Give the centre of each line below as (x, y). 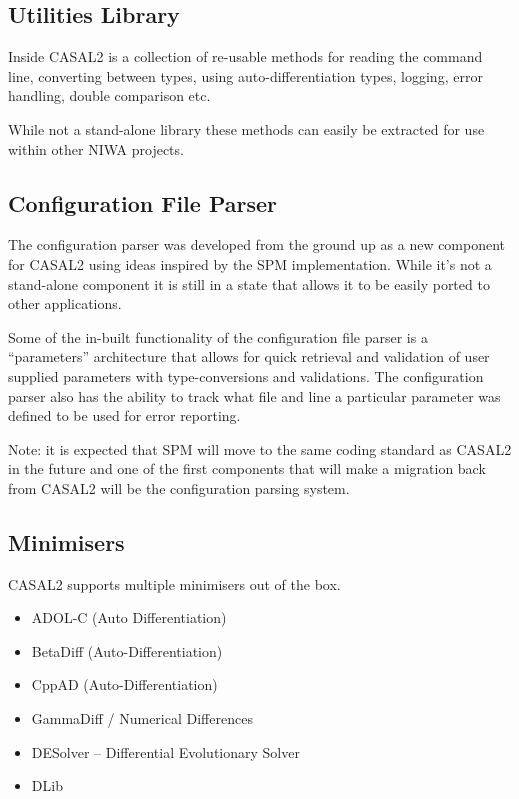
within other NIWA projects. (96, 148)
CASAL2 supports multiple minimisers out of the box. (174, 583)
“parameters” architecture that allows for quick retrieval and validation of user (249, 356)
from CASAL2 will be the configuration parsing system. (179, 487)
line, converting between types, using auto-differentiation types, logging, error (245, 75)
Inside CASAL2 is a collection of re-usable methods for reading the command (245, 56)
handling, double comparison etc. (109, 95)
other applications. (65, 303)
